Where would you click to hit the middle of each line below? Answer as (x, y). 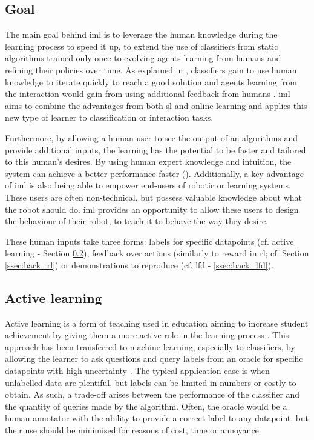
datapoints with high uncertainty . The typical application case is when (137, 371)
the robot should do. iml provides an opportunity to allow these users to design (152, 209)
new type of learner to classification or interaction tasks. (109, 117)
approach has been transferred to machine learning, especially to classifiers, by (150, 346)
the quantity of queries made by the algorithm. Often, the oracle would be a (146, 406)
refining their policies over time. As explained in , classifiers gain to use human (151, 69)
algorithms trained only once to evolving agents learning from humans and (143, 58)
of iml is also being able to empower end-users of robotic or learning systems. (148, 185)
